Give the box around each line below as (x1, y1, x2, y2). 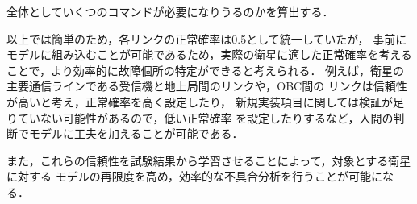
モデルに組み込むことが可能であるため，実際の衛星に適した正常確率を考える (6, 46, 412, 63)
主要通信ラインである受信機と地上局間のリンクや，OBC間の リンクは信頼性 (6, 77, 407, 94)
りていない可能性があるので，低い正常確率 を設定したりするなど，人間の (6, 109, 394, 126)
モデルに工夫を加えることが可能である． (28, 125, 244, 142)
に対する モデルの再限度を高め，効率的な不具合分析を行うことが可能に (6, 168, 382, 185)
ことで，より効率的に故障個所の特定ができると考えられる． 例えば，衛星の (6, 61, 405, 78)
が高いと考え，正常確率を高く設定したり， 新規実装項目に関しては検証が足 (6, 93, 404, 110)
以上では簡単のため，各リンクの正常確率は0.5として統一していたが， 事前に (6, 30, 407, 47)
